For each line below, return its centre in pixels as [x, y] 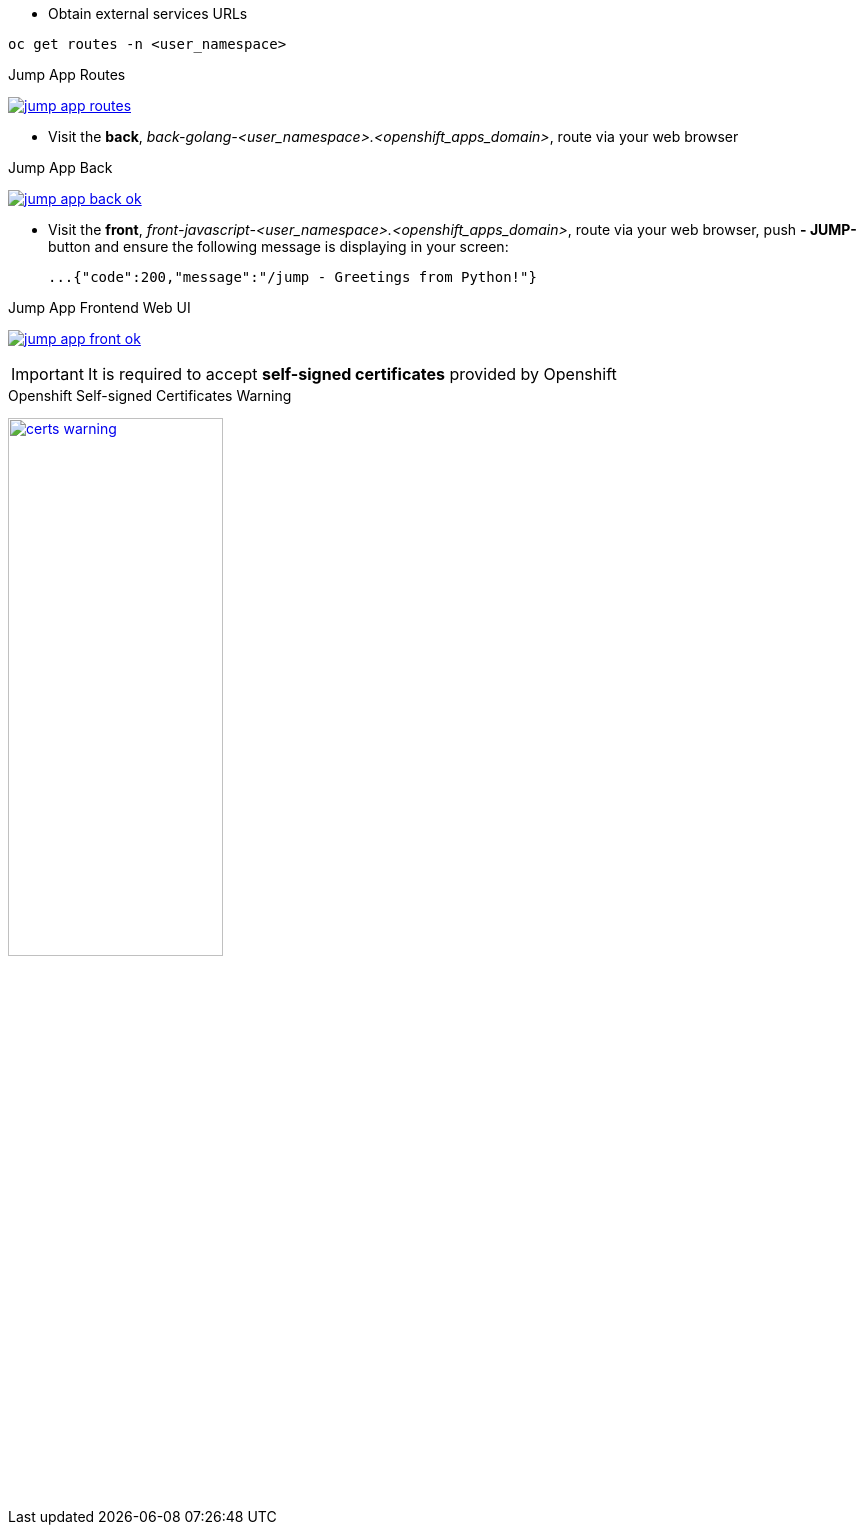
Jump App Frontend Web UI [99, 307]
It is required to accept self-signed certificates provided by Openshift [352, 374]
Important [47, 374]
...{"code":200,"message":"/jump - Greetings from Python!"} [292, 277]
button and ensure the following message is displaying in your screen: [278, 246]
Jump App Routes [67, 74]
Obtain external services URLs [148, 13]
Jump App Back [60, 167]
